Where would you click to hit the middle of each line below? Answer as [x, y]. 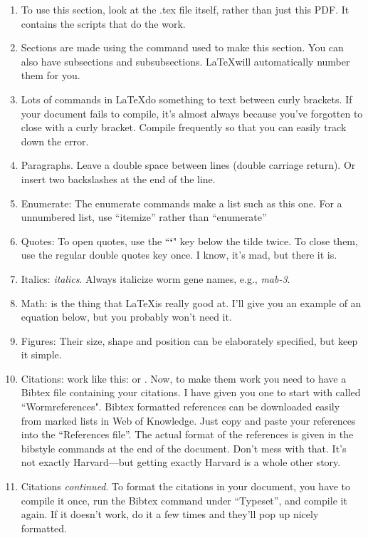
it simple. [41, 355]
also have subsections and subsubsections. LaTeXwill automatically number [185, 61]
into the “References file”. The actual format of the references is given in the [187, 434]
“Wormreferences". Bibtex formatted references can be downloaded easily [180, 407]
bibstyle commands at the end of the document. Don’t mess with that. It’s [184, 448]
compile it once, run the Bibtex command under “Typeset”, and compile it [184, 500]
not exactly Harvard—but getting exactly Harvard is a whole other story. [181, 462]
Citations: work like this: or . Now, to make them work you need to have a [184, 378]
